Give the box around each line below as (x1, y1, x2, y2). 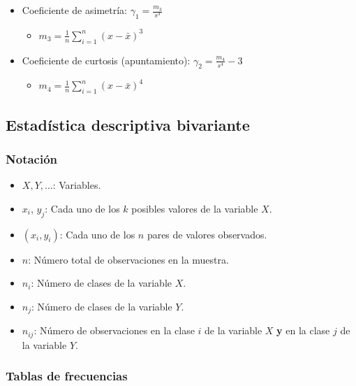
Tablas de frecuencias (6, 367, 128, 385)
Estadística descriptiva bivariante (6, 113, 250, 135)
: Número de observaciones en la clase (34, 323, 195, 338)
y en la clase (276, 323, 330, 338)
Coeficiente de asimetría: (22, 3, 128, 17)
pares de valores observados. (147, 227, 267, 241)
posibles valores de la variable (131, 201, 258, 215)
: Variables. (52, 178, 101, 192)
